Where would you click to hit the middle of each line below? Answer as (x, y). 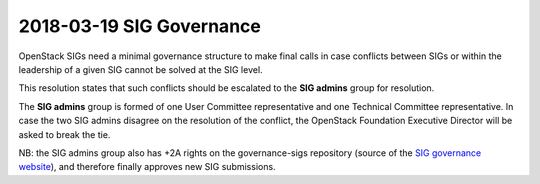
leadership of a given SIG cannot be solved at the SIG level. (141, 69)
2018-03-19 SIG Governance (140, 26)
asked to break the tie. (64, 134)
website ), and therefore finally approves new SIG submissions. (147, 167)
